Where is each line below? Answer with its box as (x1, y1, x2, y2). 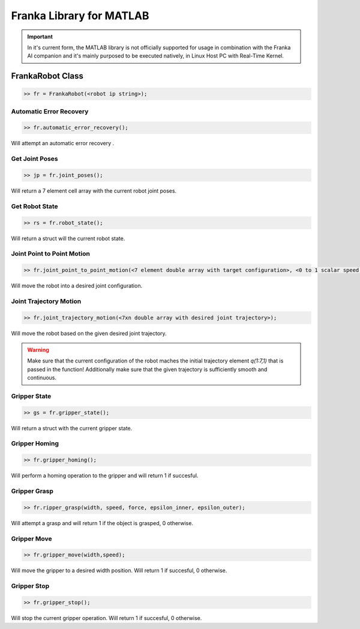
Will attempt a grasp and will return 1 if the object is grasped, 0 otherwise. (11, 519, 193, 526)
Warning (27, 346, 49, 354)
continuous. (27, 374, 57, 381)
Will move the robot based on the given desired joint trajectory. (11, 330, 167, 337)
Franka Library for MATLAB (11, 9, 149, 22)
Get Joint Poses (11, 155, 58, 163)
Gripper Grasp (11, 487, 54, 495)
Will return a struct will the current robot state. (11, 235, 125, 242)
